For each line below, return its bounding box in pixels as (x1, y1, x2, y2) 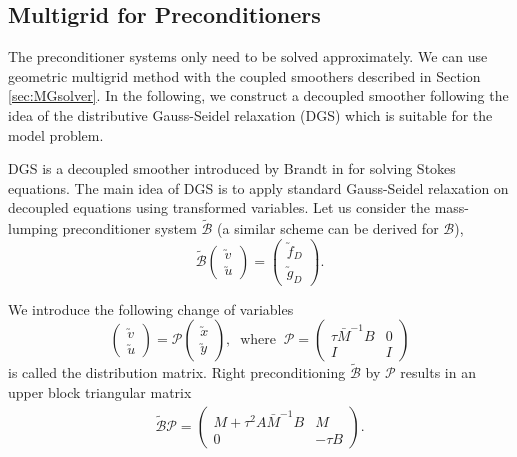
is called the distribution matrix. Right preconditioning (8, 362, 346, 383)
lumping (8, 218, 58, 239)
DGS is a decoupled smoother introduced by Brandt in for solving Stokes (8, 158, 456, 179)
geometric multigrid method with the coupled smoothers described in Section (8, 65, 481, 86)
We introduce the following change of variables (8, 298, 294, 319)
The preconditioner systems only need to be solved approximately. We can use (8, 46, 488, 67)
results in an (400, 362, 476, 383)
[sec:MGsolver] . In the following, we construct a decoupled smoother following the (8, 85, 509, 106)
